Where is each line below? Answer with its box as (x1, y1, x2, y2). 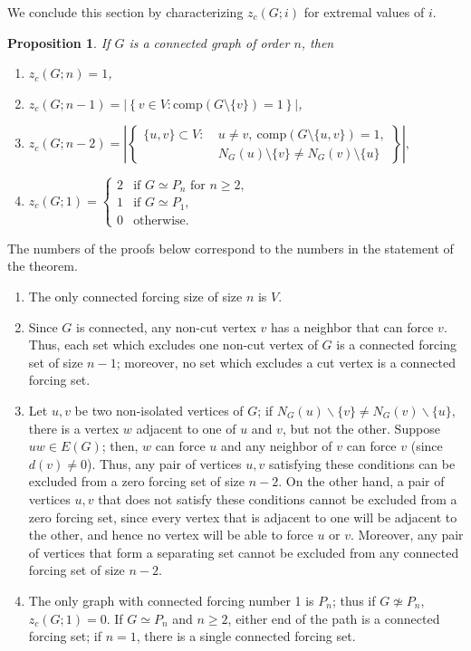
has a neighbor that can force (270, 317, 434, 336)
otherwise (133, 214, 186, 227)
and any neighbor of (221, 436, 332, 455)
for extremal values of (303, 3, 425, 21)
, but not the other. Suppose (282, 418, 440, 437)
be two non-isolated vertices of (74, 401, 244, 420)
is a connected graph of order (129, 33, 290, 52)
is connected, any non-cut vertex (76, 317, 256, 336)
